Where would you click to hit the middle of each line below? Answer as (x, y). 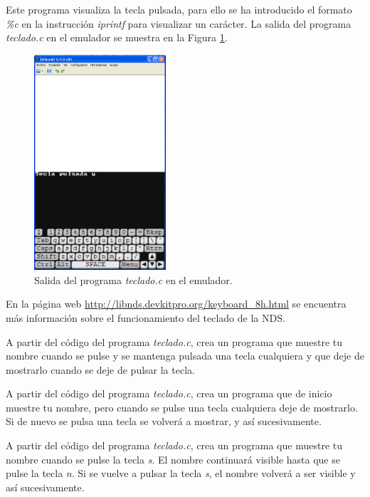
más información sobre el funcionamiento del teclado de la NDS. (146, 317)
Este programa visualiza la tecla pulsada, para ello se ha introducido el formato (179, 9)
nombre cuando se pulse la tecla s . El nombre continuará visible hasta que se (173, 459)
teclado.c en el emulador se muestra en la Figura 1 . (117, 37)
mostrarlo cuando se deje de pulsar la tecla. (100, 369)
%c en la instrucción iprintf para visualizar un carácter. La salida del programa (179, 23)
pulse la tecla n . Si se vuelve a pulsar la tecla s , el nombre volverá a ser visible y (181, 473)
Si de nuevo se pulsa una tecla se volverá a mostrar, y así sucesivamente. (164, 421)
